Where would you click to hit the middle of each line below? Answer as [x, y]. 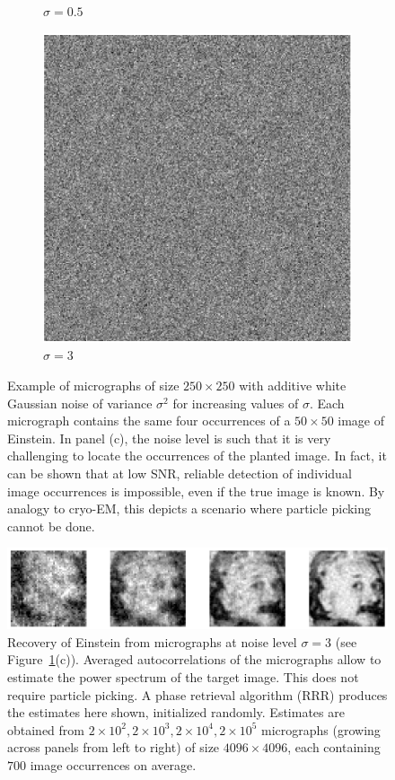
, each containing [334, 747]
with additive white [293, 386]
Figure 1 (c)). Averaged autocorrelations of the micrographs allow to [194, 659]
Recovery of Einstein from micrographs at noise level [152, 641]
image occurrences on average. [113, 764]
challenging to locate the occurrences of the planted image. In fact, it [197, 456]
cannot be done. [51, 526]
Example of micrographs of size [93, 386]
